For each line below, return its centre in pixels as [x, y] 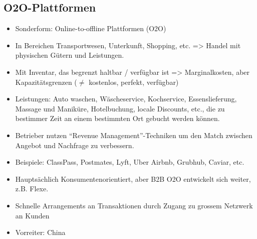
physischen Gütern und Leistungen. [70, 55]
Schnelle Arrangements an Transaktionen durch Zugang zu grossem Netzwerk [134, 205]
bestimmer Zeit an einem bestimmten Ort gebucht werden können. [117, 118]
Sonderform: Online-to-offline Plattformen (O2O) [91, 28]
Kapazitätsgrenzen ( [46, 82]
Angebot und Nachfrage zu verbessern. [75, 145]
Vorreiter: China [40, 232]
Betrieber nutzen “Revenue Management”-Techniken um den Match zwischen [134, 135]
